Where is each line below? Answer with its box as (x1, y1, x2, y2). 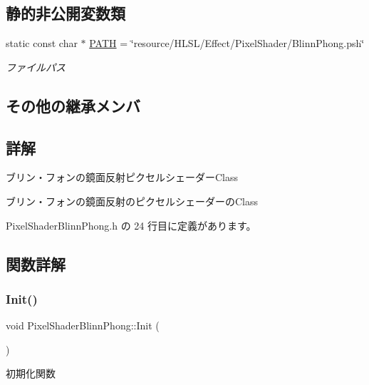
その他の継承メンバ (6, 94, 140, 116)
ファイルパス (6, 59, 66, 74)
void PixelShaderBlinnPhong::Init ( (6, 318, 160, 333)
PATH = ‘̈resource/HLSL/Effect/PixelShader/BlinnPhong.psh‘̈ (89, 36, 365, 51)
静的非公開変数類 (6, 2, 125, 24)
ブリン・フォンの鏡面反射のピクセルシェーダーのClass (6, 193, 259, 208)
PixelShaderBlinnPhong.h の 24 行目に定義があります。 (6, 217, 256, 232)
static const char (6, 36, 78, 51)
